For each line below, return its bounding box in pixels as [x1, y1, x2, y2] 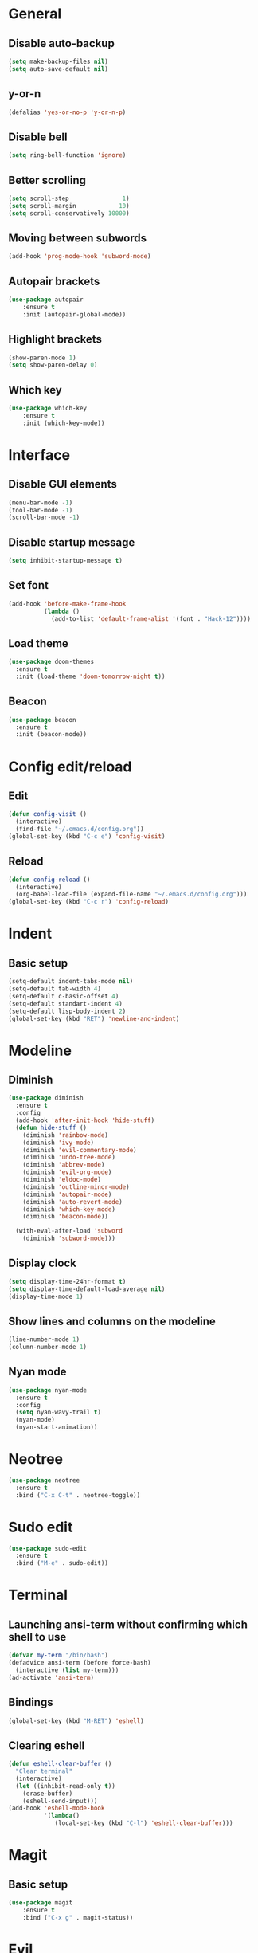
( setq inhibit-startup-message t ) [8, 557, 123, 565]
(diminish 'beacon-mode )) [22, 1213, 109, 1221]
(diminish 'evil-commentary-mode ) [22, 1146, 137, 1154]
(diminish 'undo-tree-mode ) [22, 1153, 115, 1162]
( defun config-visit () [8, 810, 88, 818]
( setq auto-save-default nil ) [8, 65, 109, 73]
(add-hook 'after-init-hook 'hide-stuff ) [15, 1116, 155, 1124]
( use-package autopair [8, 296, 84, 304]
